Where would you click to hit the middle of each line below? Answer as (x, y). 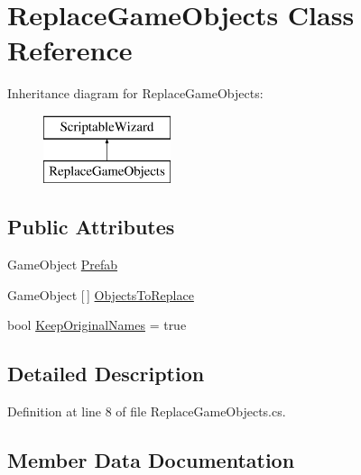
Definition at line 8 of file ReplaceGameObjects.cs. (147, 411)
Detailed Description (106, 374)
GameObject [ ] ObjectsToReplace (101, 294)
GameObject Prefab (63, 265)
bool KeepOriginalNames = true (97, 325)
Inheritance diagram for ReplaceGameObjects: (135, 93)
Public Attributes (91, 227)
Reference (70, 50)
